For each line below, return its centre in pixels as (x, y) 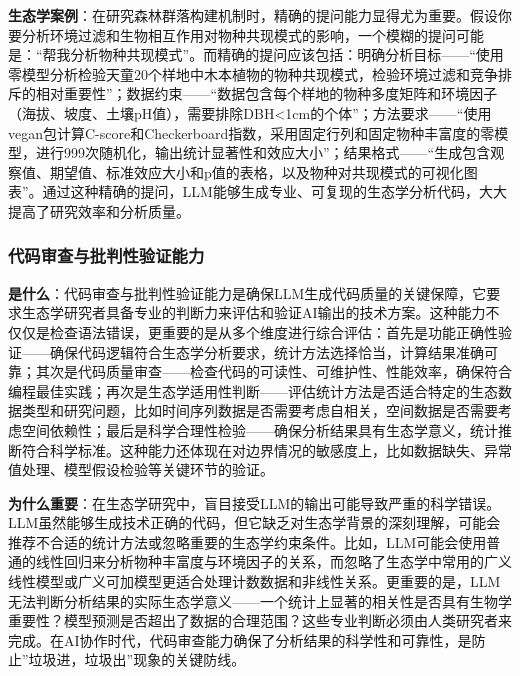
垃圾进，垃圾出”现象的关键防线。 (137, 659)
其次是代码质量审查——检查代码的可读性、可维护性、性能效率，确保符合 (273, 371)
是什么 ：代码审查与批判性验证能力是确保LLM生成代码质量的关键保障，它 (247, 292)
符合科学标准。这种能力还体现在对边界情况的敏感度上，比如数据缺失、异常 (266, 449)
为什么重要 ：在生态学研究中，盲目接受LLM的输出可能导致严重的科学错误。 (254, 502)
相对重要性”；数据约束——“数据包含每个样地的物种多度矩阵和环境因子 (266, 93)
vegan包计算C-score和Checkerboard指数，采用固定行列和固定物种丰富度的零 (251, 132)
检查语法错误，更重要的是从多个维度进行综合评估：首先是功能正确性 (273, 331)
